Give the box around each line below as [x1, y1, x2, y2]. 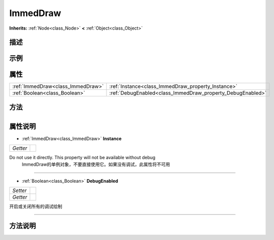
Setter [12, 187, 27, 194]
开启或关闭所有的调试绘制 [9, 203, 62, 209]
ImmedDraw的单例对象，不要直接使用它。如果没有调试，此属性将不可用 [22, 161, 170, 168]
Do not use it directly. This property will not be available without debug [9, 154, 156, 160]
